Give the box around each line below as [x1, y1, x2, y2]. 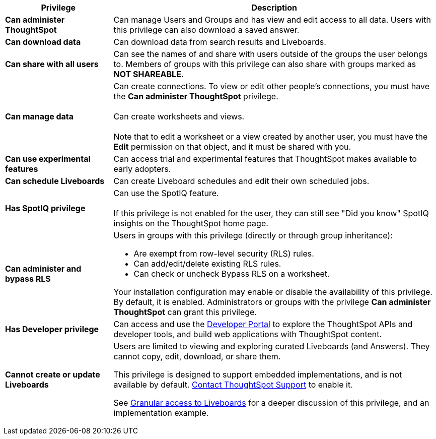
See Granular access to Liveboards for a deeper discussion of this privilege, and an [113, 398, 429, 408]
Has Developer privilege [5, 324, 99, 334]
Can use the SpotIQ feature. [113, 188, 219, 198]
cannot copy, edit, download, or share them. [113, 351, 281, 361]
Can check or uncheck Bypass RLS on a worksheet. [133, 269, 330, 279]
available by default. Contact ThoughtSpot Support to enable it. [113, 380, 353, 390]
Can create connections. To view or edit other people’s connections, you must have [113, 81, 430, 91]
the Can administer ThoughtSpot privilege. [113, 91, 278, 101]
